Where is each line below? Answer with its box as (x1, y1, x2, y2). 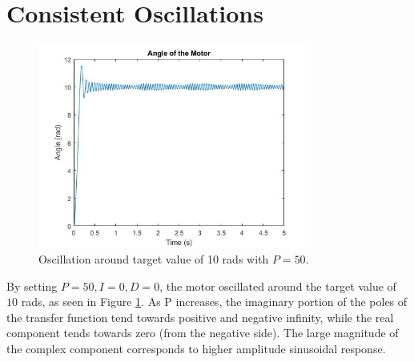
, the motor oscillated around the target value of (159, 277, 396, 294)
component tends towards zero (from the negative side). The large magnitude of (6, 324, 399, 341)
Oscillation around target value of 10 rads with (38, 251, 269, 267)
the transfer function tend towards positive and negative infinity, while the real (6, 308, 394, 325)
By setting (6, 277, 58, 294)
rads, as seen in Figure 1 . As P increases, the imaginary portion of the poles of (21, 293, 408, 310)
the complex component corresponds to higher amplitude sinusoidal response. (6, 340, 386, 357)
